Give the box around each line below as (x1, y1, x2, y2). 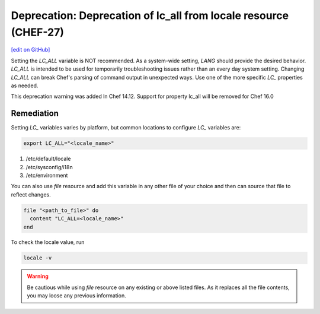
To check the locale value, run (11, 239, 85, 246)
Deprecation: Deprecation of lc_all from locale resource (11, 9, 289, 22)
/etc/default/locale (25, 155, 71, 163)
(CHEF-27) (11, 26, 65, 39)
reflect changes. (11, 191, 52, 198)
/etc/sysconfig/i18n (25, 163, 73, 170)
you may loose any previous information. (27, 292, 127, 299)
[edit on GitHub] (11, 46, 50, 53)
